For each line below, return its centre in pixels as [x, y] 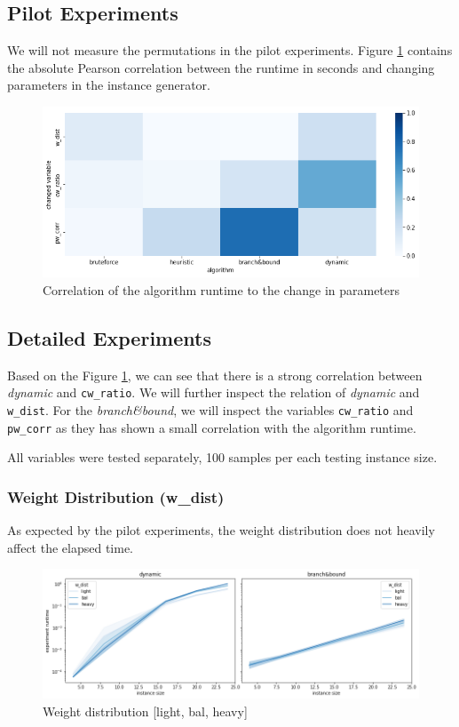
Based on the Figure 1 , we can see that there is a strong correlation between [215, 375]
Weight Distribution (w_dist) [116, 496]
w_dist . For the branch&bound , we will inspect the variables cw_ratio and [210, 409]
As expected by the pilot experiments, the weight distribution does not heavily [221, 530]
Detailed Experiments [109, 337]
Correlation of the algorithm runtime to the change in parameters [222, 289]
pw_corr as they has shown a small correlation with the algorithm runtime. [212, 427]
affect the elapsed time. [70, 547]
